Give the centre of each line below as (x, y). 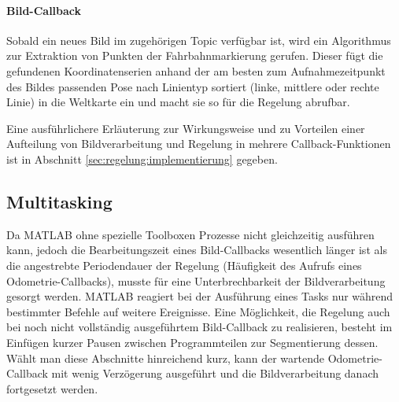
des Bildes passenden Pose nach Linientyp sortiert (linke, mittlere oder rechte (193, 86)
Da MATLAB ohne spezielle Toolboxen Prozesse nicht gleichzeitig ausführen (190, 234)
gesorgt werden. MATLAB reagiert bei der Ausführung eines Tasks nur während (200, 296)
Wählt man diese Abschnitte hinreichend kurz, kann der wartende (165, 358)
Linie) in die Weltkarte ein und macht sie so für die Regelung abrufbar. (178, 102)
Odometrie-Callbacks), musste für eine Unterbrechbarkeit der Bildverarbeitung (196, 280)
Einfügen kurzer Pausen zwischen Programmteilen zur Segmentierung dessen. (192, 342)
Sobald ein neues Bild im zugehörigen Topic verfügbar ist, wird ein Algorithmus (199, 40)
